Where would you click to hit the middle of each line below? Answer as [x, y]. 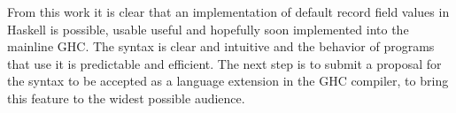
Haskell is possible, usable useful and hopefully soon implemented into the [208, 29]
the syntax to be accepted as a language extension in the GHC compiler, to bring [228, 81]
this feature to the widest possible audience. [126, 98]
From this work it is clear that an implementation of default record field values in [228, 11]
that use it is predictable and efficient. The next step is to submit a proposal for [224, 63]
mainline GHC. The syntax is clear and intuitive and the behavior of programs [221, 46]
